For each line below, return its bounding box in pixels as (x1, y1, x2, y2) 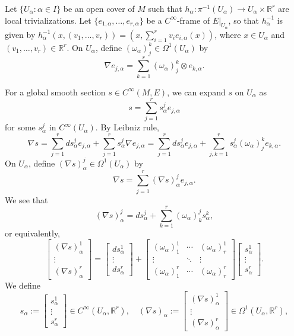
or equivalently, (5, 227, 61, 239)
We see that (5, 193, 48, 206)
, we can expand (167, 85, 226, 98)
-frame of (176, 14, 210, 26)
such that (148, 2, 182, 14)
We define (5, 279, 40, 291)
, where (214, 28, 241, 40)
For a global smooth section (5, 85, 106, 98)
